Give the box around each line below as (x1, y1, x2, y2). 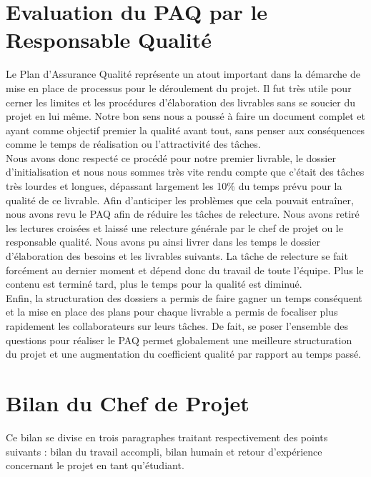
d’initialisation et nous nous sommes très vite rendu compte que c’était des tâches (6, 164, 365, 179)
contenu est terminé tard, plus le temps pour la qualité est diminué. (6, 276, 302, 291)
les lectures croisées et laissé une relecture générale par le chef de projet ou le (6, 220, 343, 235)
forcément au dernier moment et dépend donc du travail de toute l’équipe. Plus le (6, 262, 364, 277)
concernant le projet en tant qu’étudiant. (6, 458, 184, 473)
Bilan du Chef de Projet (6, 388, 249, 417)
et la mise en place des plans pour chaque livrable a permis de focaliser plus (6, 304, 338, 319)
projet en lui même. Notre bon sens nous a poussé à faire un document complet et (6, 109, 365, 124)
